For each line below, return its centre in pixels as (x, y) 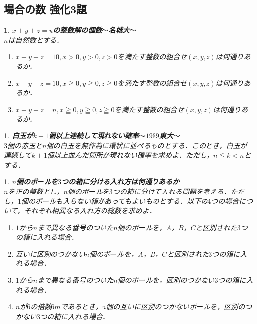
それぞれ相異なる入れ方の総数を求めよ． (90, 211)
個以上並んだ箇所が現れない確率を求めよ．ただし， (130, 155)
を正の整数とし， (36, 191)
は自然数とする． (36, 39)
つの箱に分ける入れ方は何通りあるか (121, 181)
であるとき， (81, 306)
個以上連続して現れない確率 (94, 135)
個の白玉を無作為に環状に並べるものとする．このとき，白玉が (147, 145)
